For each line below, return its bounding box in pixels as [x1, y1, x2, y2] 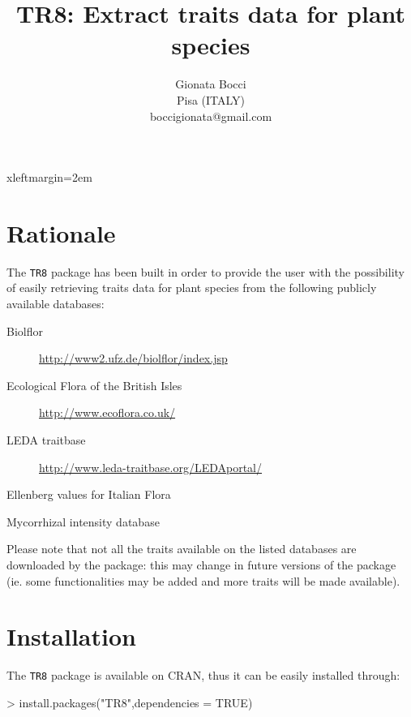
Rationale [6, 216, 116, 249]
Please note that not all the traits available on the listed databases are [6, 540, 357, 557]
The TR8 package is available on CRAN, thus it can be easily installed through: [6, 667, 400, 684]
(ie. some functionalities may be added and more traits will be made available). [6, 572, 400, 589]
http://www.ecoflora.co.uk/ [39, 404, 176, 421]
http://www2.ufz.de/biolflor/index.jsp [39, 350, 228, 367]
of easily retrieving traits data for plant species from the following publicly [6, 279, 377, 296]
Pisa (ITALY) [176, 91, 246, 108]
